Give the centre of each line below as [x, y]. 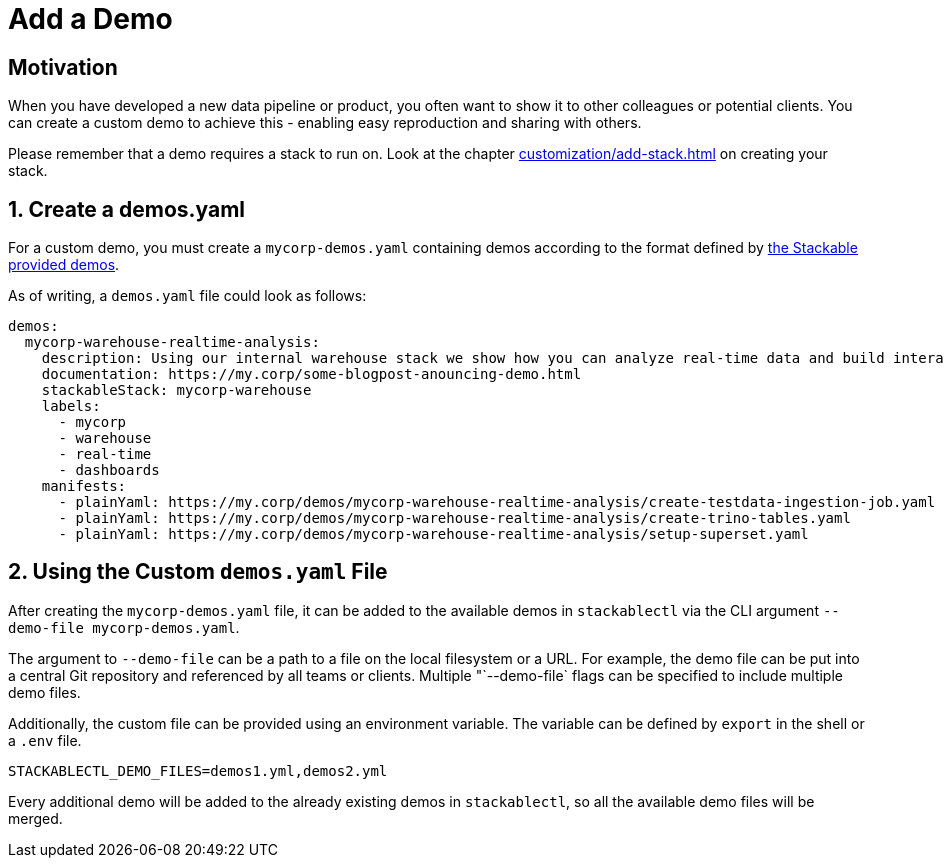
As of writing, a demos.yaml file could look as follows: [187, 296]
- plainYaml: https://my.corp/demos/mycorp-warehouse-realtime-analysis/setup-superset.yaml [433, 534]
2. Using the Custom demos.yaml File [198, 572]
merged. [35, 818]
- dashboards [109, 470]
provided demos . [64, 265]
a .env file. [45, 740]
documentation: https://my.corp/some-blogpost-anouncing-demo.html [311, 374]
